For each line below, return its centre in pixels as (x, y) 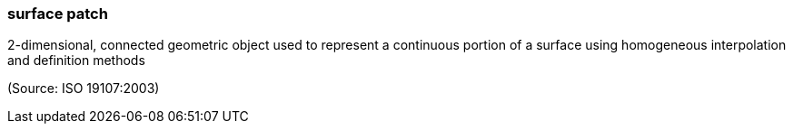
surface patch (58, 14)
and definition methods (76, 61)
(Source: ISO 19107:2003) (84, 89)
